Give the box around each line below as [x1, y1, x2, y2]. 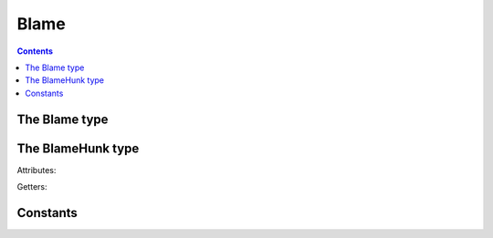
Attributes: [16, 164, 57, 175]
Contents [16, 46, 54, 57]
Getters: [16, 181, 47, 192]
